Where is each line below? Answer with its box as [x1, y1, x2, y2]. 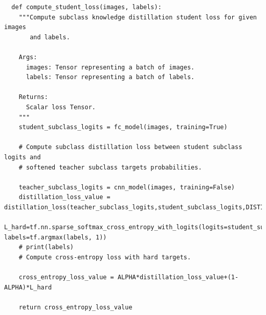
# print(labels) [18, 244, 74, 251]
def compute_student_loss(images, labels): [11, 4, 162, 11]
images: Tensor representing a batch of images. [26, 63, 195, 71]
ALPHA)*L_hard [4, 283, 52, 291]
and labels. [30, 33, 70, 41]
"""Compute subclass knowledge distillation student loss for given [18, 13, 257, 21]
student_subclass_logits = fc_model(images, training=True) [18, 124, 228, 131]
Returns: [18, 93, 48, 101]
